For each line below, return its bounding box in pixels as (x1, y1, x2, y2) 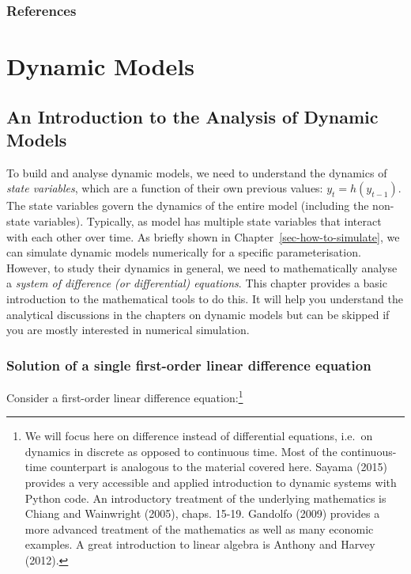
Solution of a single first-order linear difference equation (6, 355, 371, 374)
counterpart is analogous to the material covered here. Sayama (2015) (50, 458, 387, 475)
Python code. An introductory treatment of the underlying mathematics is (25, 489, 386, 506)
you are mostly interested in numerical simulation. (6, 321, 250, 338)
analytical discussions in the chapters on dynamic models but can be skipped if (6, 306, 390, 322)
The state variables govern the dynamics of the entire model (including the (6, 197, 369, 214)
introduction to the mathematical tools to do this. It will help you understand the (6, 290, 404, 306)
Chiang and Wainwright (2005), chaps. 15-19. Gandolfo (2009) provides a (25, 505, 380, 522)
